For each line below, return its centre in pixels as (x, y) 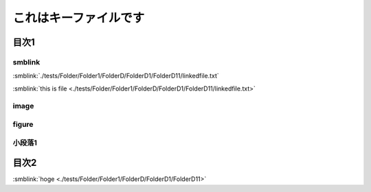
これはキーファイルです (79, 18)
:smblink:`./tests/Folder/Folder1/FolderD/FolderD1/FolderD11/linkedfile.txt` (116, 76)
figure (23, 125)
